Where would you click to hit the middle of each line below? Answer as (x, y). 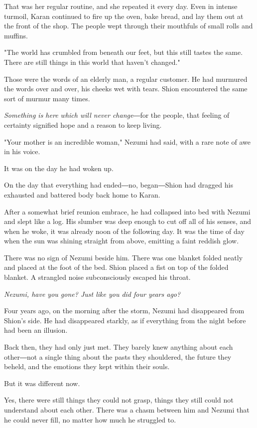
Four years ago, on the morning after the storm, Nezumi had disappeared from (124, 311)
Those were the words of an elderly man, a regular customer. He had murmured (126, 79)
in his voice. (22, 151)
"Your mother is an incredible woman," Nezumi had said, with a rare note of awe (127, 141)
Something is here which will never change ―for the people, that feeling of (117, 115)
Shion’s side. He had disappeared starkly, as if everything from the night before (125, 320)
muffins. (16, 35)
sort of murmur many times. (47, 98)
